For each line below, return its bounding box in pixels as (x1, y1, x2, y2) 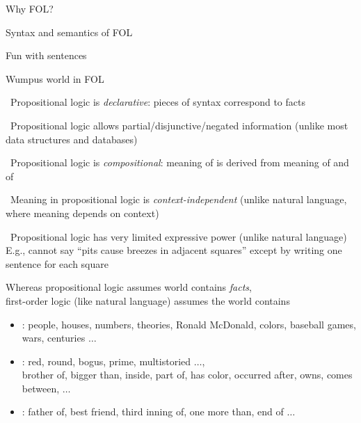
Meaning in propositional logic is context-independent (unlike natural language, (10, 192, 347, 207)
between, (22, 381, 60, 395)
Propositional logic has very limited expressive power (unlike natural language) (10, 229, 347, 244)
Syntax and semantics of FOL (6, 24, 133, 39)
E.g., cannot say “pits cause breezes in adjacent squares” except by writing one (6, 243, 342, 257)
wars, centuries (22, 330, 86, 345)
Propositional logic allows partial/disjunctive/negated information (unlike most (10, 118, 348, 132)
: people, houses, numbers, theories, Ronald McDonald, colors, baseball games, (22, 317, 356, 331)
